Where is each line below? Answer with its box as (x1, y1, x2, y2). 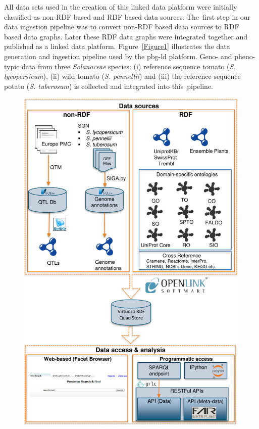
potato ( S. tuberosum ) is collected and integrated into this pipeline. (4, 80, 214, 91)
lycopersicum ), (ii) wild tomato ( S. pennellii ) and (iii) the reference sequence (4, 71, 241, 81)
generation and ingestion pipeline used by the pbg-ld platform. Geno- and (4, 51, 232, 61)
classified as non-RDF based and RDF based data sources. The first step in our (4, 11, 251, 22)
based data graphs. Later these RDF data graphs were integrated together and (4, 31, 247, 41)
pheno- (234, 51, 255, 61)
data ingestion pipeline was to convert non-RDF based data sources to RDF (4, 21, 239, 32)
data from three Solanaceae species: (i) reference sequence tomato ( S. (21, 61, 236, 71)
